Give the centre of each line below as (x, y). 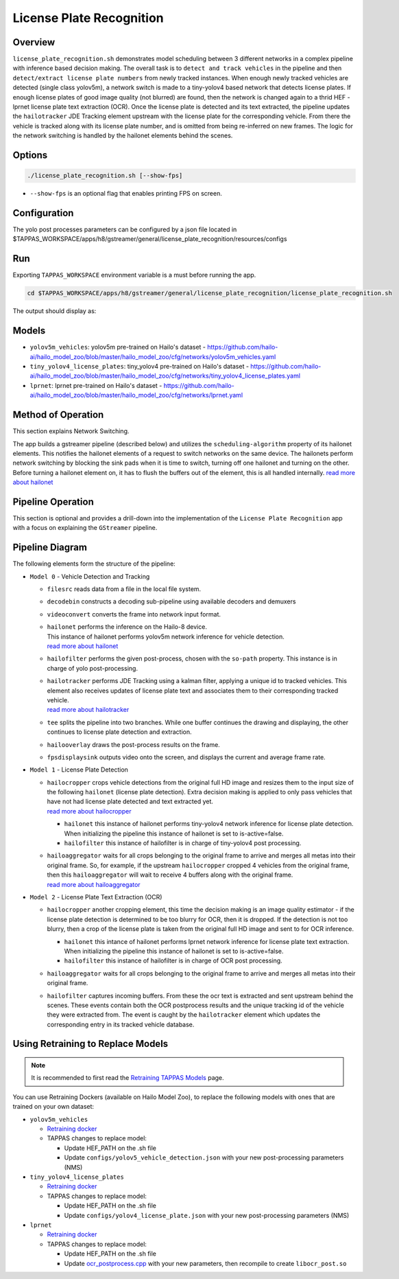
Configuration (43, 213)
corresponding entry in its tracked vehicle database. (121, 1024)
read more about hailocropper (89, 811)
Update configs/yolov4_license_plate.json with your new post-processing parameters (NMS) (207, 1215)
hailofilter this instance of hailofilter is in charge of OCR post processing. (173, 960)
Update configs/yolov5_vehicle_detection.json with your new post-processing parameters (204, 1157)
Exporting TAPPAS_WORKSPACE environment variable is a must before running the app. (134, 275)
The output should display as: (55, 311)
